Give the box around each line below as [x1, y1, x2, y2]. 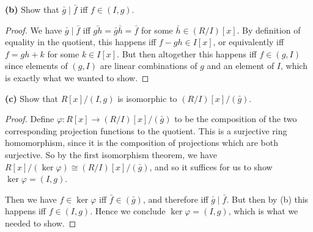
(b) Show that [5, 3, 59, 15]
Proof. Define [5, 112, 54, 125]
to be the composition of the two [174, 112, 297, 125]
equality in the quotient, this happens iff [5, 35, 156, 48]
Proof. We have [5, 23, 62, 36]
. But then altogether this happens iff [117, 47, 257, 60]
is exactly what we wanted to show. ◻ [5, 71, 149, 84]
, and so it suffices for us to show [149, 160, 273, 173]
